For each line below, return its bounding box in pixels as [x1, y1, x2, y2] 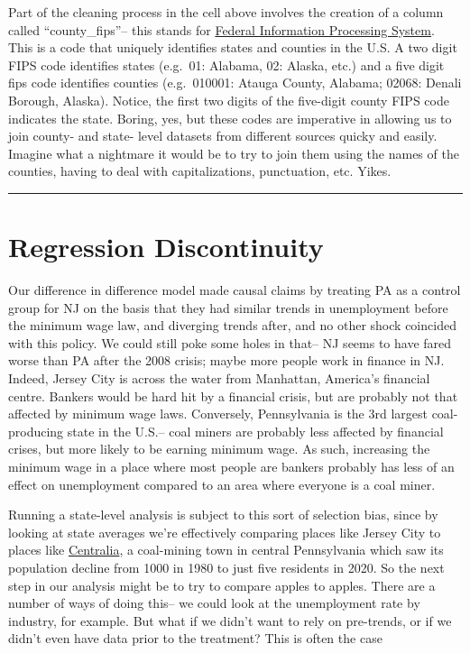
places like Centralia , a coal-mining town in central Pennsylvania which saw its [8, 540, 444, 559]
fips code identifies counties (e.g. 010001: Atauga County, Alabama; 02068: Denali [8, 73, 462, 92]
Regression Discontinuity [8, 228, 324, 265]
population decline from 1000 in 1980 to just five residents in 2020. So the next [8, 557, 445, 576]
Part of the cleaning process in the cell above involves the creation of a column [8, 3, 444, 21]
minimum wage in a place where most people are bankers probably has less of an [8, 457, 455, 475]
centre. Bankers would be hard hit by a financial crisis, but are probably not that [8, 386, 458, 405]
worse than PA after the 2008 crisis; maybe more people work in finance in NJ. [8, 351, 445, 370]
